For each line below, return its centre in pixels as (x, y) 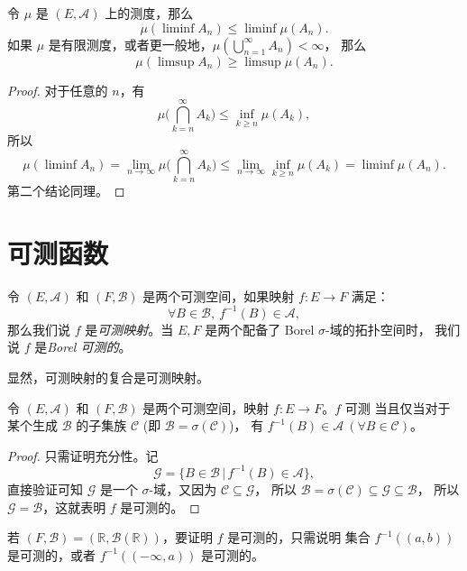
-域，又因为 (183, 488)
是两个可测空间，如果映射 (219, 295)
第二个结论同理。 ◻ (66, 191)
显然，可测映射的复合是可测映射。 (108, 378)
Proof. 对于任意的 (58, 90)
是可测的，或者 (51, 554)
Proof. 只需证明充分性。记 (83, 455)
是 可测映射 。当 (129, 329)
